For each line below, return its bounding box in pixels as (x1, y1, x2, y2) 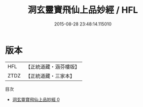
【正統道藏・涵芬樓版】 (25, 63, 80, 70)
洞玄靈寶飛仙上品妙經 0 (12, 96, 60, 102)
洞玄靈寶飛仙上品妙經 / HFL (28, 4, 138, 16)
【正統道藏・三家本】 (25, 72, 75, 79)
